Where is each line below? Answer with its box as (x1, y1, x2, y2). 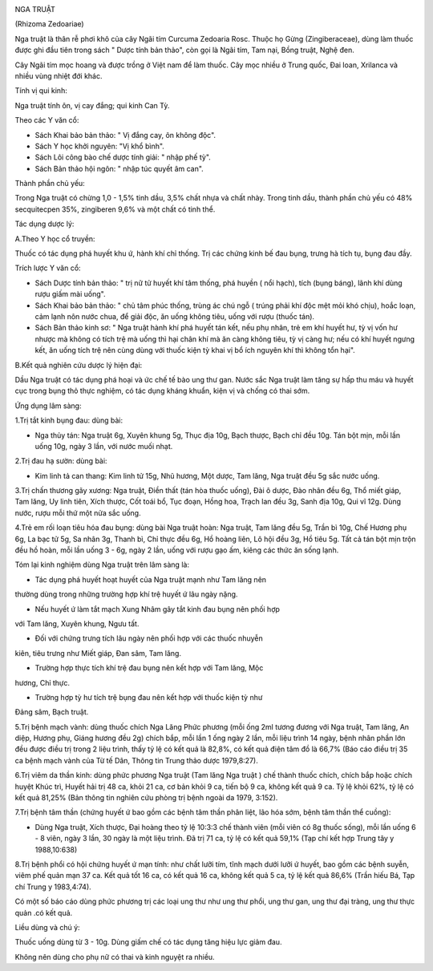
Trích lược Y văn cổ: (14, 263, 81, 273)
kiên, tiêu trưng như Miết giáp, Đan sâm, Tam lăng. (14, 648, 182, 657)
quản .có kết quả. (14, 908, 73, 917)
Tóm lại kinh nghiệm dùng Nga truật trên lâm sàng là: (14, 560, 190, 569)
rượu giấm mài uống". (34, 289, 106, 299)
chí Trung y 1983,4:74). (14, 882, 91, 892)
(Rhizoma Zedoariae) (14, 19, 84, 29)
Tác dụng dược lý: (14, 219, 75, 229)
